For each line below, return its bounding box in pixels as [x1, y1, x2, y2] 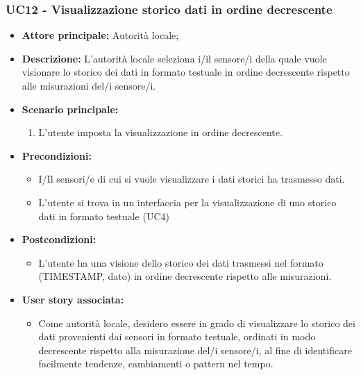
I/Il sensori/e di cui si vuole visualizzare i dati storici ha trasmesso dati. [38, 172, 345, 186]
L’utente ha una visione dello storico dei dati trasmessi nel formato [38, 255, 324, 269]
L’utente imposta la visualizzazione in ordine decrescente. [38, 125, 283, 140]
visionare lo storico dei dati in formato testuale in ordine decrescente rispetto [22, 65, 350, 79]
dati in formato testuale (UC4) [38, 208, 169, 223]
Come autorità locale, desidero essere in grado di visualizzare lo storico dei [38, 315, 355, 330]
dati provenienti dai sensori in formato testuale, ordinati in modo [38, 329, 316, 344]
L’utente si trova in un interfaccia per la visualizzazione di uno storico [38, 194, 337, 209]
